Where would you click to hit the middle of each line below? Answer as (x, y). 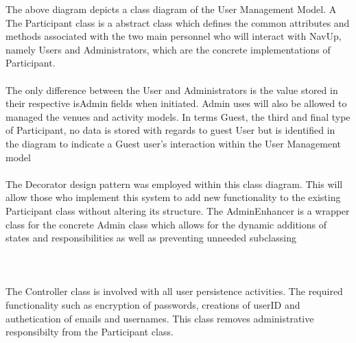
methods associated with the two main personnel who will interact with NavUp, (174, 36)
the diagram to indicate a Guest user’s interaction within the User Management (173, 143)
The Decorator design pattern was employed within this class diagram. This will (174, 184)
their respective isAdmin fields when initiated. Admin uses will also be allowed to (176, 103)
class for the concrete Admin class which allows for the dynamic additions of (166, 224)
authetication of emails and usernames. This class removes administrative (160, 318)
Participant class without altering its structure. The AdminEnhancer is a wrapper (178, 210)
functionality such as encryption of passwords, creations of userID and (153, 305)
